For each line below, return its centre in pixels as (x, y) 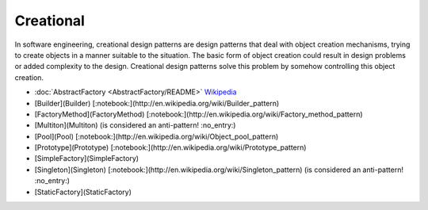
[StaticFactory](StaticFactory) (83, 192)
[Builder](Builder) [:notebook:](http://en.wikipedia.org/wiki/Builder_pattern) (157, 103)
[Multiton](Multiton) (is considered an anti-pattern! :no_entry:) (135, 125)
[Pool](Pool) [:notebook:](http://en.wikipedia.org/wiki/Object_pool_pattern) (157, 136)
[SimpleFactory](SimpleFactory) (86, 158)
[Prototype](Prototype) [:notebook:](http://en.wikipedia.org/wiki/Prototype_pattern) (170, 147)
